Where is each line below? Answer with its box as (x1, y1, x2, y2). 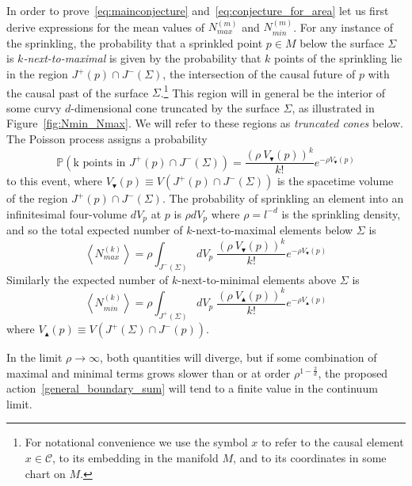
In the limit (6, 349, 63, 366)
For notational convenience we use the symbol (25, 434, 248, 450)
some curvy (6, 99, 62, 116)
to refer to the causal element (261, 434, 404, 450)
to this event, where (6, 173, 103, 189)
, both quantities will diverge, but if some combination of (100, 349, 377, 366)
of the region (6, 190, 68, 207)
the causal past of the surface (6, 84, 149, 101)
